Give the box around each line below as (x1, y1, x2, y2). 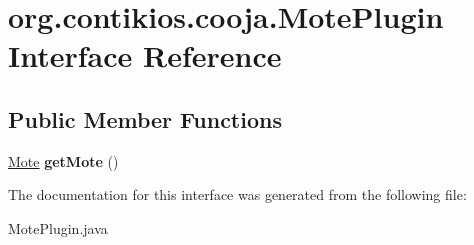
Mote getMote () (8, 150, 119, 171)
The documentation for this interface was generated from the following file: (8, 184, 467, 205)
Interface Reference (8, 35, 282, 76)
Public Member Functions (8, 103, 282, 134)
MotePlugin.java (8, 217, 108, 238)
